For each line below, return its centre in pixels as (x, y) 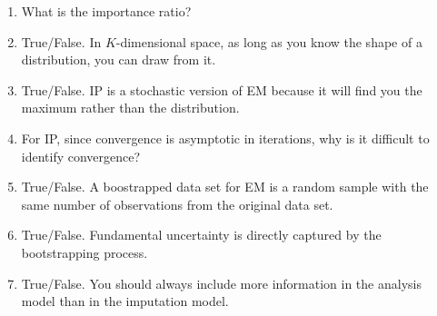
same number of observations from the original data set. (177, 204)
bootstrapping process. (84, 252)
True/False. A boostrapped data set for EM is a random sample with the (225, 187)
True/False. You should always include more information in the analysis (221, 283)
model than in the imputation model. (125, 301)
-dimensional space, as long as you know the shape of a (269, 41)
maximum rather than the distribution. (130, 108)
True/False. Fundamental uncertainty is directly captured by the (201, 235)
